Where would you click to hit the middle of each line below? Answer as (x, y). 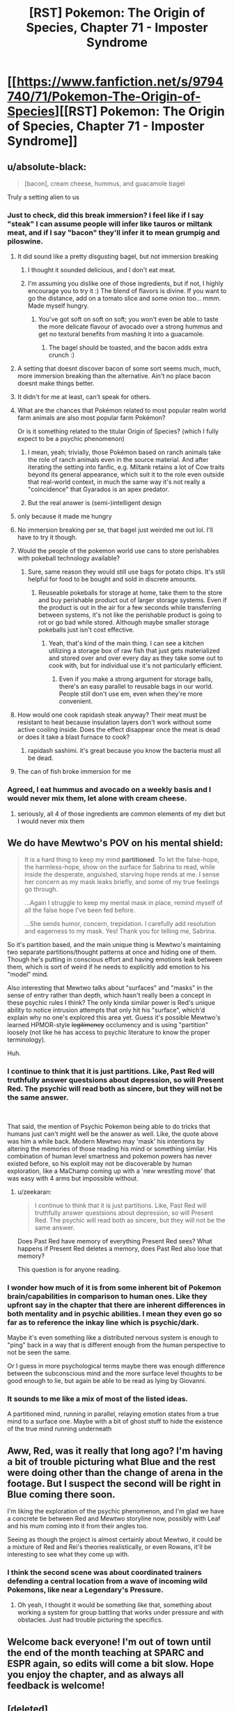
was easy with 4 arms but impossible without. (73, 1178)
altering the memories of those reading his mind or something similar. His (112, 1149)
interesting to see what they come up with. (68, 1555)
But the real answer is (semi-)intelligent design (95, 503)
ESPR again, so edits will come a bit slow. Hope (111, 1663)
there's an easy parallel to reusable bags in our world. (136, 687)
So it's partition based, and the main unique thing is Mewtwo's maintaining (114, 945)
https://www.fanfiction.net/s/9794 (120, 82)
